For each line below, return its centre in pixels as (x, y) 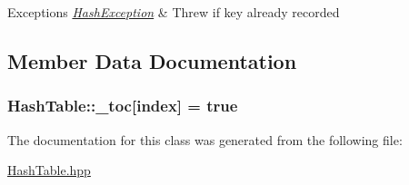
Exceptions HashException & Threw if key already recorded (174, 12)
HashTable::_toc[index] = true (123, 106)
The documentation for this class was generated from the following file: (205, 139)
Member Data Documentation (152, 60)
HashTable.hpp (49, 170)
